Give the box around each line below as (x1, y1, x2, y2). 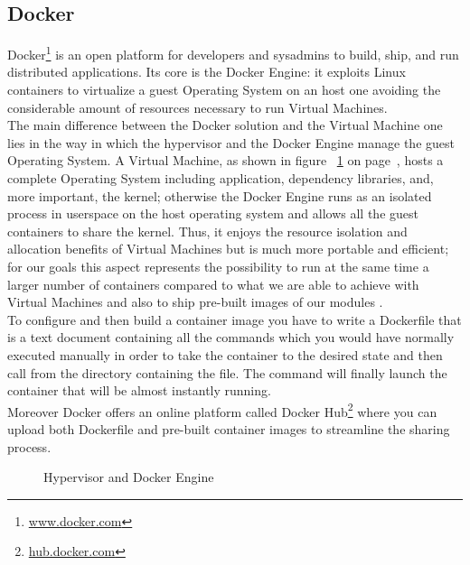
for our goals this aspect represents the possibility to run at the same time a (7, 256, 429, 275)
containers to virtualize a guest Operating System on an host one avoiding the (7, 80, 441, 99)
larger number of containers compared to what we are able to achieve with (7, 274, 419, 293)
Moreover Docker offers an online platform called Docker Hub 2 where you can (7, 399, 437, 421)
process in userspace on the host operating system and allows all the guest (7, 204, 418, 223)
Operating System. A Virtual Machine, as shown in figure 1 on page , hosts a (7, 151, 444, 170)
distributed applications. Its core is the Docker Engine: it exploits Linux (7, 62, 406, 81)
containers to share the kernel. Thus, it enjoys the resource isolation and (7, 221, 408, 240)
